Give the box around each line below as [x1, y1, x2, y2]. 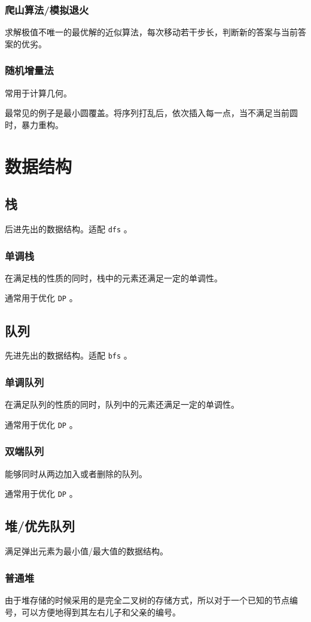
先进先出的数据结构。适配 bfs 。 [5, 349, 132, 362]
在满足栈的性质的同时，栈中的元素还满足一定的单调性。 [5, 271, 222, 284]
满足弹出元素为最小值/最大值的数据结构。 [5, 545, 168, 557]
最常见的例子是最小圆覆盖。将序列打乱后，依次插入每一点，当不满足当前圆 [5, 107, 298, 119]
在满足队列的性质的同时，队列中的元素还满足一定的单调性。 [5, 398, 239, 411]
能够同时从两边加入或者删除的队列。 [5, 467, 147, 480]
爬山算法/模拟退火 [5, 2, 89, 17]
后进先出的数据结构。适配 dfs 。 [5, 222, 132, 235]
